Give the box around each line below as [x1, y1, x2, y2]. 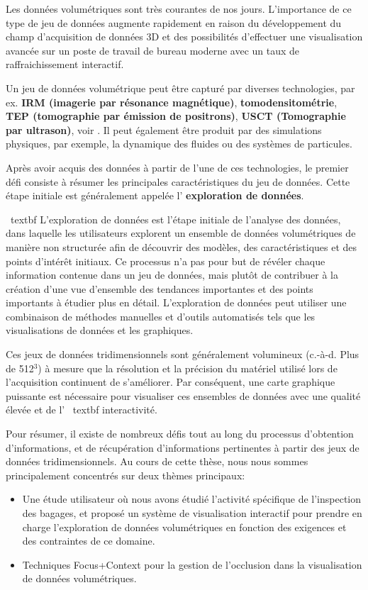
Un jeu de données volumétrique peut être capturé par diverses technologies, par [6, 80, 355, 95]
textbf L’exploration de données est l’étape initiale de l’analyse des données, [10, 211, 341, 226]
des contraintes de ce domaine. [22, 533, 155, 548]
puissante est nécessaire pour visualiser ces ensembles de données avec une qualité [6, 388, 361, 403]
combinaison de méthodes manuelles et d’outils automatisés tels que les [6, 308, 316, 323]
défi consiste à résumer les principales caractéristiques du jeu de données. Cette [6, 174, 350, 189]
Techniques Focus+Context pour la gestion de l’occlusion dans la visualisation [22, 557, 362, 572]
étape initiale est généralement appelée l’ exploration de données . [6, 188, 304, 203]
